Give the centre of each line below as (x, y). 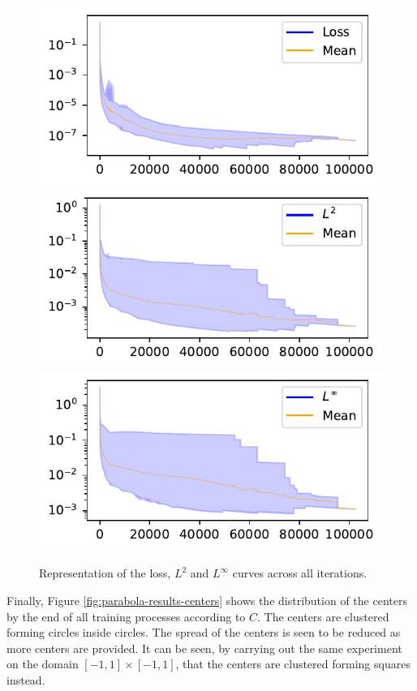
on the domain (43, 664)
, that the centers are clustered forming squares (293, 664)
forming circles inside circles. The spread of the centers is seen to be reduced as (204, 632)
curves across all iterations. (300, 573)
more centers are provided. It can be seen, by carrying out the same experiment (204, 648)
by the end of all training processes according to (126, 616)
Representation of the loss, (105, 573)
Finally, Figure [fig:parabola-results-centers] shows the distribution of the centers (207, 601)
